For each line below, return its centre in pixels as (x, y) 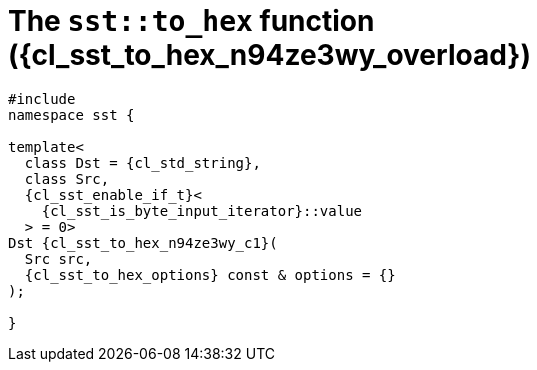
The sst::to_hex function (191, 21)
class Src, (67, 178)
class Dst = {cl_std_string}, (142, 162)
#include (42, 98)
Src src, (58, 258)
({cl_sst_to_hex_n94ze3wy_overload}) (270, 55)
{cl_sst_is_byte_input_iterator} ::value (202, 210)
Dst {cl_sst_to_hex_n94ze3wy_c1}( (143, 242)
